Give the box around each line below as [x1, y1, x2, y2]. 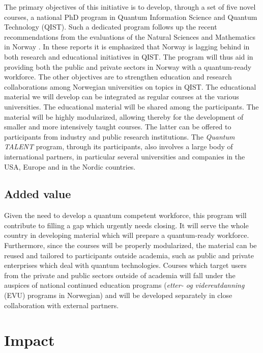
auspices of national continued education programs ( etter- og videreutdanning [4, 280, 245, 290]
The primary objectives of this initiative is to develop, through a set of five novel [4, 2, 256, 12]
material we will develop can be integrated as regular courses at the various [4, 91, 239, 102]
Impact [4, 330, 55, 350]
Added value [4, 186, 71, 202]
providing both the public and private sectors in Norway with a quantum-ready [4, 61, 252, 72]
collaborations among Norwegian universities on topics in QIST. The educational [4, 81, 256, 92]
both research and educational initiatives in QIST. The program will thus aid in [4, 51, 253, 62]
